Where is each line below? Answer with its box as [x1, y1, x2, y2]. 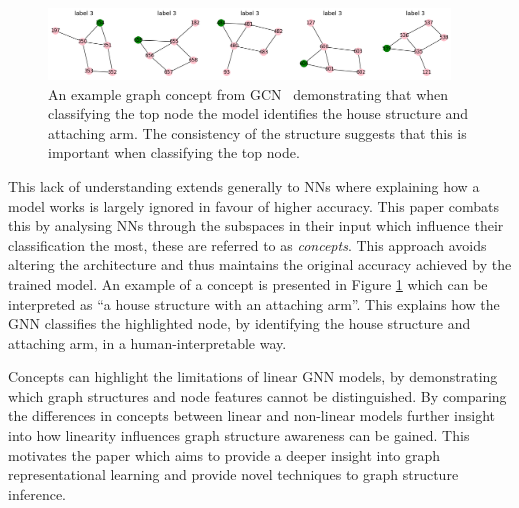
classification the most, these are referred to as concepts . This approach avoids [8, 234, 487, 255]
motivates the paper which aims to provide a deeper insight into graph [8, 444, 441, 465]
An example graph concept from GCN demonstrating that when [48, 83, 449, 104]
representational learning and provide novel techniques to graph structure [8, 464, 459, 485]
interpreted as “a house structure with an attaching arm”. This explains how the [8, 293, 500, 314]
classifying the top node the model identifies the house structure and [48, 103, 469, 124]
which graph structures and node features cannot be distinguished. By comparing [8, 385, 507, 406]
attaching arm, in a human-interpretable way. [8, 332, 287, 353]
